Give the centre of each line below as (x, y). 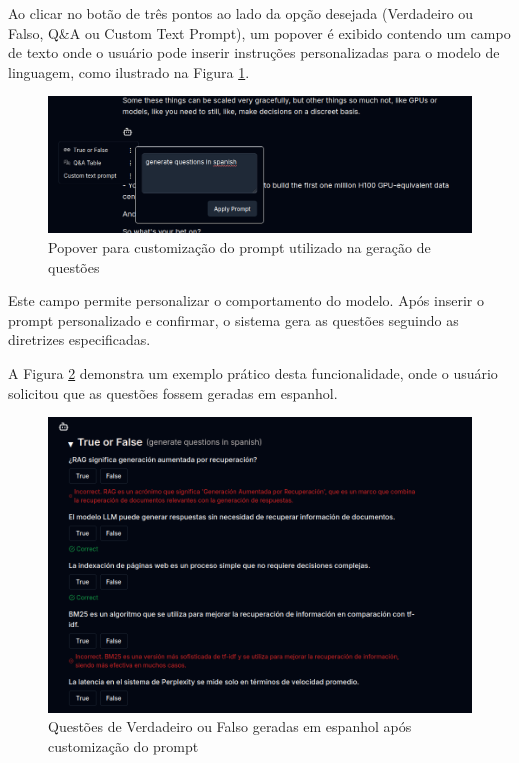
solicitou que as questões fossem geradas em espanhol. (173, 392)
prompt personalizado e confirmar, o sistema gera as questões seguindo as (233, 319)
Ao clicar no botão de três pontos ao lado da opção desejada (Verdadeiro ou (241, 13)
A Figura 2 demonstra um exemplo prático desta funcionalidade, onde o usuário (253, 372)
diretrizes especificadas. (79, 339)
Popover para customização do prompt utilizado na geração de (239, 247)
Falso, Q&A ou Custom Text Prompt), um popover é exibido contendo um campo (259, 32)
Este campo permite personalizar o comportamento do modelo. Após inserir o (246, 300)
